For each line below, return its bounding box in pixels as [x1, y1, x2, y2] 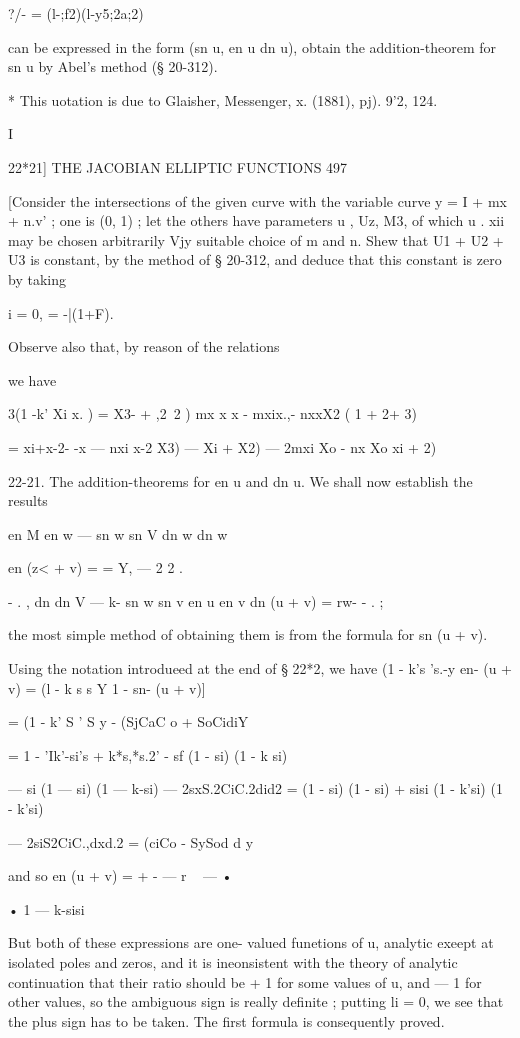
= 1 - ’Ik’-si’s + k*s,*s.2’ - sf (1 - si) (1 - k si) [8, 744, 288, 765]
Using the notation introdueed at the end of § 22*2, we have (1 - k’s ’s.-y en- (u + [8, 658, 513, 679]
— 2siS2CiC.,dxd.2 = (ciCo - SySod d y [8, 831, 254, 852]
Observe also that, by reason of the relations [8, 336, 280, 357]
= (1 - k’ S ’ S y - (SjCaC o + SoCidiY [8, 711, 249, 732]
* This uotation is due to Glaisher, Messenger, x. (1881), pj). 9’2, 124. [8, 89, 438, 110]
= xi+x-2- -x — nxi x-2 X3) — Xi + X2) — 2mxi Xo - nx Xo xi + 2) [8, 436, 437, 457]
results [8, 490, 48, 511]
